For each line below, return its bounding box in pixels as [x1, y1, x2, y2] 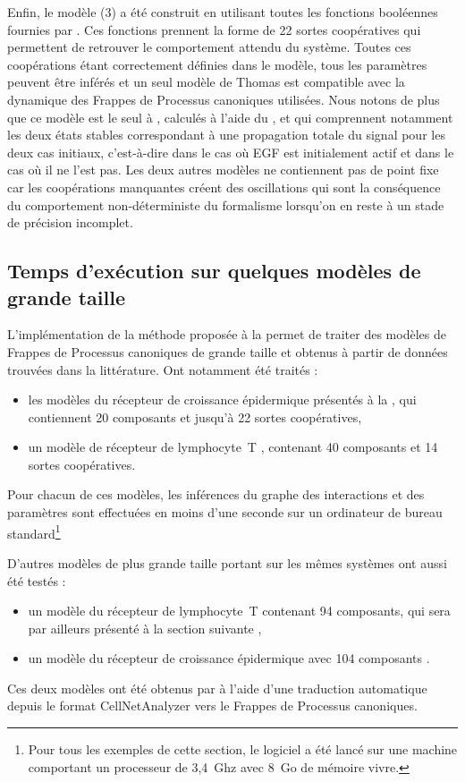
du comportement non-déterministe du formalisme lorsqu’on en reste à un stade [7, 195, 444, 214]
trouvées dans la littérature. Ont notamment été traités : [7, 360, 318, 378]
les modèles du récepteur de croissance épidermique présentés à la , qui [28, 390, 417, 409]
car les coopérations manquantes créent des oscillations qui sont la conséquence [7, 177, 441, 196]
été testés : [7, 571, 66, 590]
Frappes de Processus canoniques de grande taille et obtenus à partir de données [7, 342, 448, 361]
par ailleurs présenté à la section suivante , [28, 618, 262, 637]
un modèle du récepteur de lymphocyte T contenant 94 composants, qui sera [28, 601, 451, 620]
